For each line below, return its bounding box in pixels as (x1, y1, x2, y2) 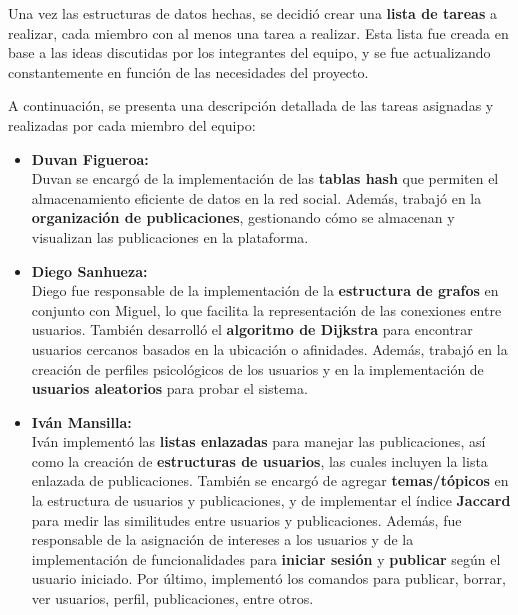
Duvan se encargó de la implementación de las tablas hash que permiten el (31, 168, 499, 189)
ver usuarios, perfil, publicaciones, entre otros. (31, 588, 314, 609)
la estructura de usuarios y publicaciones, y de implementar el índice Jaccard (31, 490, 511, 511)
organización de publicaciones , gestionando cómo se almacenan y (31, 207, 455, 228)
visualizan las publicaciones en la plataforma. (31, 226, 309, 247)
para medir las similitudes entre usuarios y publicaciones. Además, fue (31, 509, 462, 530)
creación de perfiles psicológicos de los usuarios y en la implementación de (31, 358, 484, 379)
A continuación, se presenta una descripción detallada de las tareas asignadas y (8, 95, 494, 116)
